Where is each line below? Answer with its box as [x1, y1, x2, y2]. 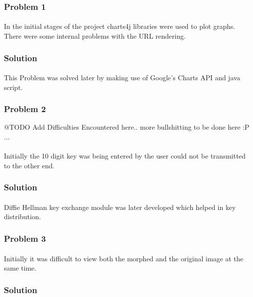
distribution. [4, 211, 41, 222]
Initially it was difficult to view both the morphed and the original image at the [4, 253, 244, 263]
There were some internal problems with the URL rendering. [4, 31, 186, 41]
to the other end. [4, 160, 55, 170]
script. [4, 82, 23, 92]
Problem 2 [4, 103, 46, 115]
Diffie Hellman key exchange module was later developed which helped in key [4, 202, 236, 212]
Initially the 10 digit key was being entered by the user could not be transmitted [4, 151, 246, 161]
